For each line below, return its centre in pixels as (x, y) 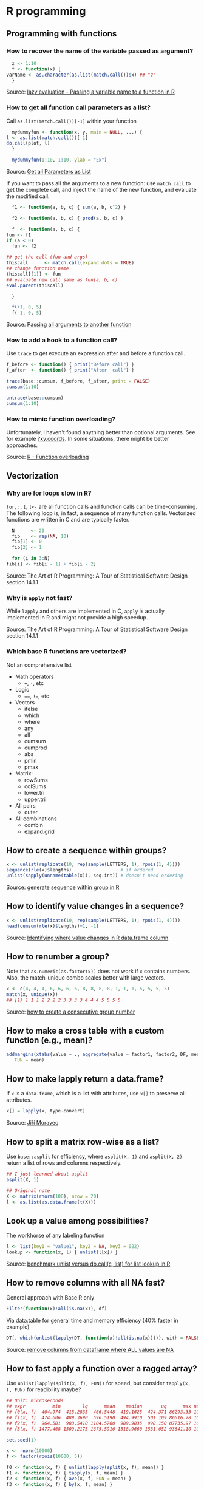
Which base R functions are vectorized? (66, 652)
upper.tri (35, 799)
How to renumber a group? (58, 957)
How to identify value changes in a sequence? (95, 906)
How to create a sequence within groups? (87, 850)
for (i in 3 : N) (31, 559)
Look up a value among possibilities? (77, 1221)
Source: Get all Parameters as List (49, 172)
